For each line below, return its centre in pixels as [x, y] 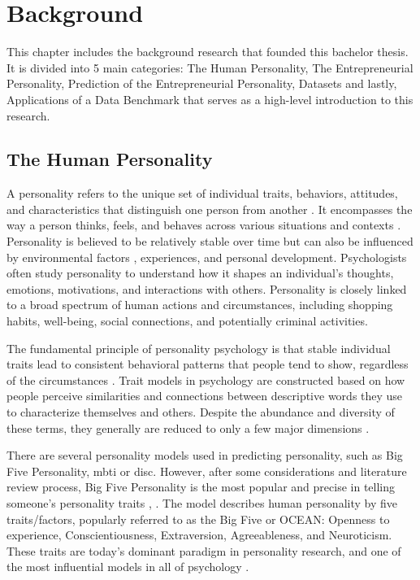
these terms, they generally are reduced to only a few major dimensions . [188, 427]
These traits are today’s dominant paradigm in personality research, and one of [204, 550]
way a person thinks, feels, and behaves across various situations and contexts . [204, 225]
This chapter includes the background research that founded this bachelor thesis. [208, 52]
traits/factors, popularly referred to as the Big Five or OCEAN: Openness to [198, 519]
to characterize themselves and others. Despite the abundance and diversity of [201, 412]
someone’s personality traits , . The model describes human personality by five [202, 502]
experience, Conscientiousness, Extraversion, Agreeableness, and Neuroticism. [199, 535]
